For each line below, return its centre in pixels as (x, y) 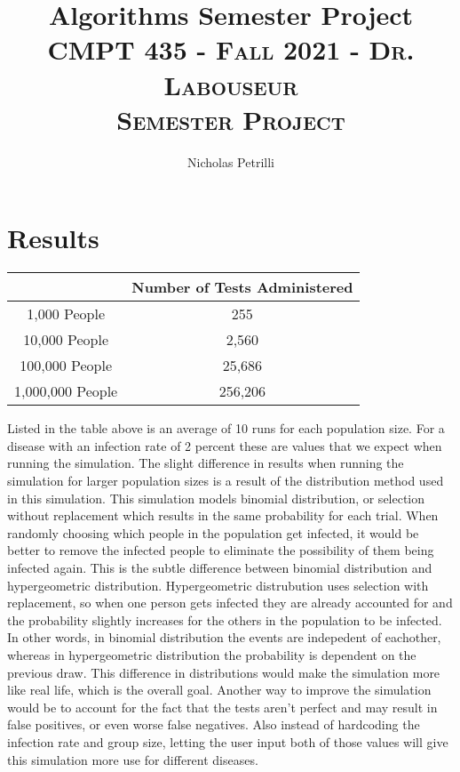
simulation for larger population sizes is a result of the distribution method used (226, 480)
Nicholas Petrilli (231, 161)
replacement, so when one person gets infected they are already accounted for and (230, 603)
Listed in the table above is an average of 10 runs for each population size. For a (226, 428)
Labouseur (231, 84)
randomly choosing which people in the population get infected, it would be (213, 532)
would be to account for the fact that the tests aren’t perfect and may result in (222, 707)
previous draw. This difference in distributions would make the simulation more (224, 672)
